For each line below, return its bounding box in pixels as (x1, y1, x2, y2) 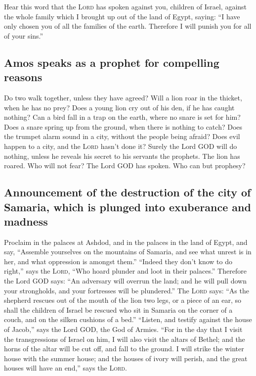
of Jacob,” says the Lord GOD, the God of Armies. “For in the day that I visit (4, 324, 243, 334)
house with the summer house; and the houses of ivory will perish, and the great (4, 353, 248, 363)
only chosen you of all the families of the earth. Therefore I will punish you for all (4, 21, 252, 31)
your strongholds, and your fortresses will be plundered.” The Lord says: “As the (4, 285, 249, 295)
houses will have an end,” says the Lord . (4, 363, 127, 373)
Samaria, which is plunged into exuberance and (4, 199, 251, 214)
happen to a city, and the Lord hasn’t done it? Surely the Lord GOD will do (4, 141, 237, 151)
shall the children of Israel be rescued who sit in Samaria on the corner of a (4, 304, 233, 315)
